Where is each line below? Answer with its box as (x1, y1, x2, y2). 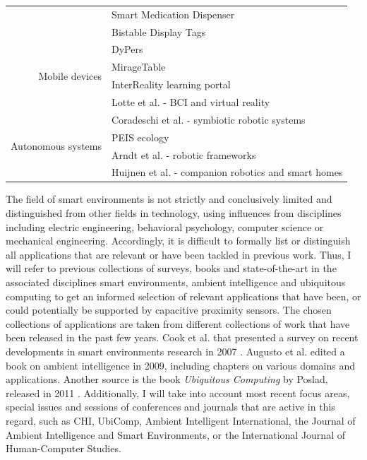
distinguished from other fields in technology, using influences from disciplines (6, 206, 342, 220)
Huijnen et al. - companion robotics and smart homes (112, 165, 343, 179)
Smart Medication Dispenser (112, 6, 235, 21)
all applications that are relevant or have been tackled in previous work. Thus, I (6, 247, 351, 261)
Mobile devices (38, 68, 102, 83)
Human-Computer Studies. (6, 441, 121, 456)
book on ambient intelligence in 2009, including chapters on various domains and (6, 358, 356, 372)
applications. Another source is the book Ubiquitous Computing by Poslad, (6, 372, 328, 387)
